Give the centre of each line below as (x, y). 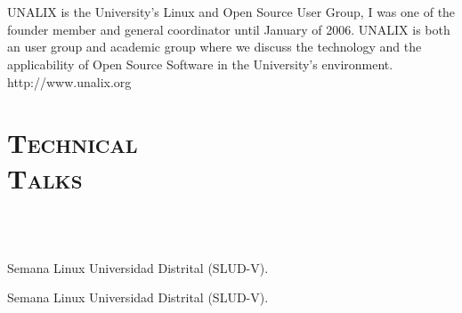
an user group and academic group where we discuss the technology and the (215, 47)
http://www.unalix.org (69, 81)
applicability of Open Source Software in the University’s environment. (200, 64)
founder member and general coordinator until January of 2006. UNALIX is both (229, 29)
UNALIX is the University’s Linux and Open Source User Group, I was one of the (231, 12)
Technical (73, 143)
